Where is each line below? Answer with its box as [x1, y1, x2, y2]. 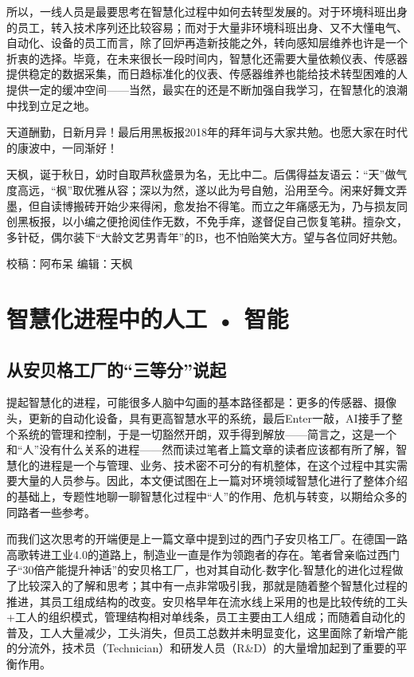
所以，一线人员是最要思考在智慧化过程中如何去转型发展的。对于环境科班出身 [6, 3, 408, 19]
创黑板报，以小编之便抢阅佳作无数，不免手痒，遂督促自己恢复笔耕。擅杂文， [6, 213, 408, 230]
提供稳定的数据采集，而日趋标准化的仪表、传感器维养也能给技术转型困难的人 [6, 65, 408, 82]
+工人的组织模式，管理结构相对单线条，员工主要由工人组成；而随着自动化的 [6, 608, 405, 625]
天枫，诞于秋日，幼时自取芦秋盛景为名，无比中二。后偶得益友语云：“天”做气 [6, 166, 408, 183]
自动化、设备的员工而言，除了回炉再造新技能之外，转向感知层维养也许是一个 [6, 34, 408, 51]
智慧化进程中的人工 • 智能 [6, 302, 289, 335]
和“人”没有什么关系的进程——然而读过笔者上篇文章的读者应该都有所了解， [6, 441, 396, 458]
